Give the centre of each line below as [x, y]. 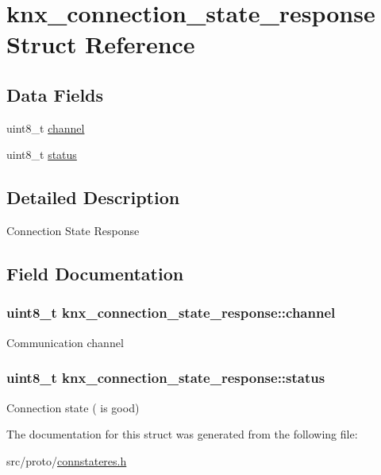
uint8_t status [42, 154]
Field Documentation [95, 274]
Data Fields [55, 94]
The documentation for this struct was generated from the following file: [182, 434]
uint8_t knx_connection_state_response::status [166, 378]
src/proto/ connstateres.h [67, 460]
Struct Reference [101, 44]
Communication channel [65, 342]
